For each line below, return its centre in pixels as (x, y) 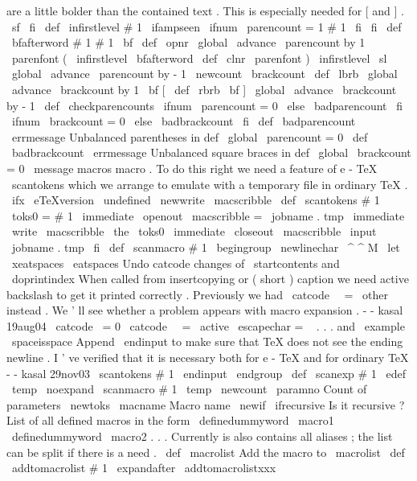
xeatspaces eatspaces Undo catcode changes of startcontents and (176, 263)
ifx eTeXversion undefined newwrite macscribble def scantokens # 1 (196, 200)
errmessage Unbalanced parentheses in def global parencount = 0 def (190, 136)
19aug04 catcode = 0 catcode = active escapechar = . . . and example (206, 325)
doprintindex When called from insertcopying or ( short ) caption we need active (210, 279)
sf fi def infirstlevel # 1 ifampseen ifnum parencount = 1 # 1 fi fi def (206, 26)
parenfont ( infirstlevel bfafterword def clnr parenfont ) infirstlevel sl (199, 58)
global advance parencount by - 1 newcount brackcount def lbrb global (204, 74)
